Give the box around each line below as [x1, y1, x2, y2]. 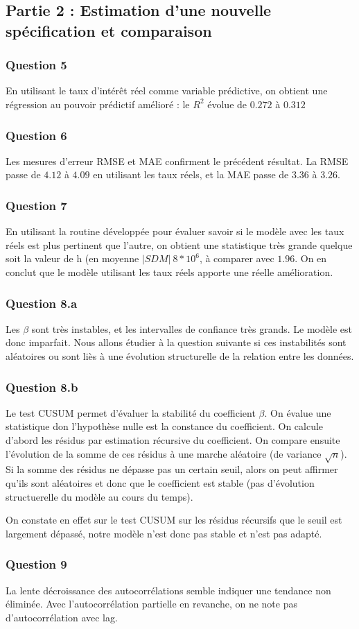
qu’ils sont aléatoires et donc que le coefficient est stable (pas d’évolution [6, 475, 315, 490]
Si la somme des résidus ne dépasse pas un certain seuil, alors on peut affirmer [6, 462, 338, 476]
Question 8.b [6, 378, 78, 395]
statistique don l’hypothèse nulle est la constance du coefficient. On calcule [6, 419, 324, 433]
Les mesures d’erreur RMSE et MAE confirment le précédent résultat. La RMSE [6, 153, 349, 168]
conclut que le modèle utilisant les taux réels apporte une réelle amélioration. [6, 264, 333, 279]
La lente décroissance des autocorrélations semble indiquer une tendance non [6, 583, 331, 597]
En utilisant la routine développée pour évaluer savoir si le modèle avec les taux [6, 224, 344, 239]
